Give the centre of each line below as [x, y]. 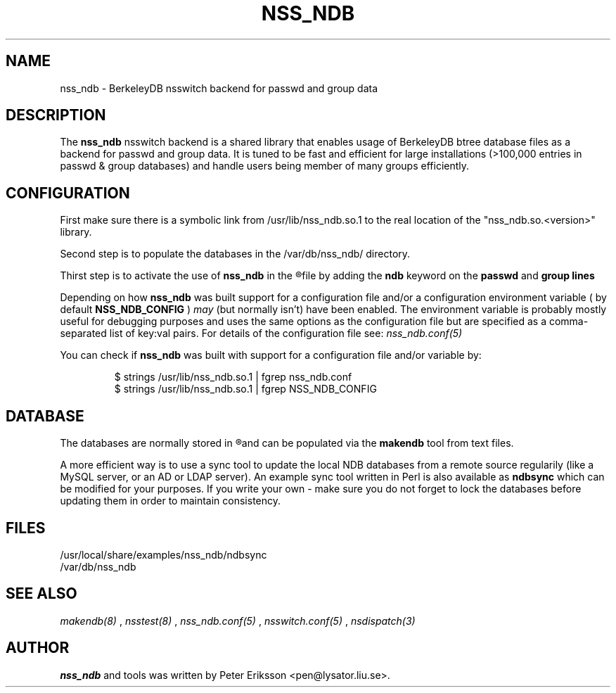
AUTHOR [38, 648]
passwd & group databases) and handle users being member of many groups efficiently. [265, 166]
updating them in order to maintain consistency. [171, 501]
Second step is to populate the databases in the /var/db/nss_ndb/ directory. [235, 254]
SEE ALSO [41, 594]
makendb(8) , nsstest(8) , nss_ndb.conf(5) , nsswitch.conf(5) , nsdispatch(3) [238, 621]
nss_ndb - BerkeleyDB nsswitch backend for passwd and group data [219, 88]
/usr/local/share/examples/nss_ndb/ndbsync [163, 554]
